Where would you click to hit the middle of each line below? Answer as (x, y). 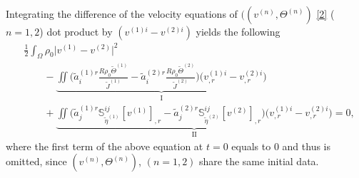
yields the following (238, 31)
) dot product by (76, 31)
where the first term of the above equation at (105, 146)
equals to (251, 146)
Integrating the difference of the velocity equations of (122, 14)
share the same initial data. (259, 161)
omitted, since (36, 161)
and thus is (307, 146)
